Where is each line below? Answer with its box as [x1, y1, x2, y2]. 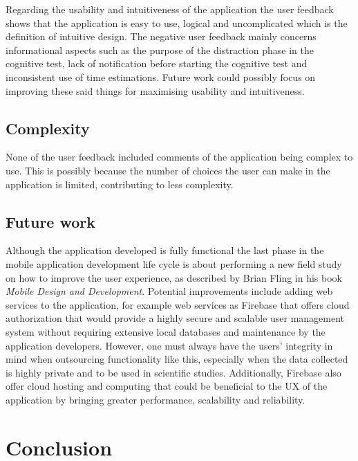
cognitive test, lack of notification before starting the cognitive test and [6, 56, 308, 71]
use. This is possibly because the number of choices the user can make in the [6, 163, 330, 177]
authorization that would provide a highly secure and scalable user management [6, 311, 345, 325]
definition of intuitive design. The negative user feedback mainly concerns [6, 29, 317, 44]
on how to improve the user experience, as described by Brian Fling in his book [6, 270, 343, 284]
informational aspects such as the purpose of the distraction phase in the [6, 42, 314, 57]
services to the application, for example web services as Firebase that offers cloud [6, 297, 350, 311]
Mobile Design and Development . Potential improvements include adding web [6, 284, 333, 298]
